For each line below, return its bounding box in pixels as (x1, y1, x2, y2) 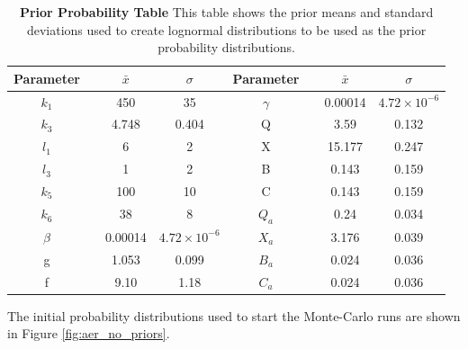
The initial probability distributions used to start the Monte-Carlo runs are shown (7, 306, 461, 325)
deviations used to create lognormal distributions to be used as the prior (26, 20, 427, 39)
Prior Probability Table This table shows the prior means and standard (19, 3, 434, 21)
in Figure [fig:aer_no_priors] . (7, 324, 170, 343)
